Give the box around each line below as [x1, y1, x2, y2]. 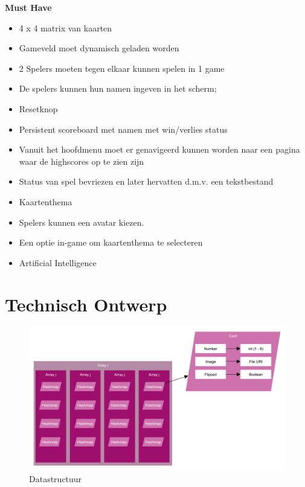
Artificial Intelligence [19, 256, 97, 269]
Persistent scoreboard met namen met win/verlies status [19, 123, 228, 135]
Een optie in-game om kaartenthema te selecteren [19, 236, 203, 249]
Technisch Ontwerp [5, 291, 167, 316]
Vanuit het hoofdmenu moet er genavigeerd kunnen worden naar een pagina [19, 143, 300, 156]
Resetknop [19, 102, 58, 115]
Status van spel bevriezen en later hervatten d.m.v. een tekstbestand [19, 175, 274, 188]
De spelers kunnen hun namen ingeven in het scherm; [19, 82, 217, 95]
